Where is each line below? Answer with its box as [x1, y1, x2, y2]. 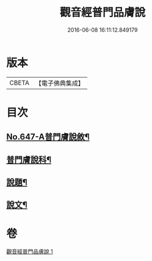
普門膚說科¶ [6, 154, 52, 165]
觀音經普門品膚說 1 [6, 248, 53, 255]
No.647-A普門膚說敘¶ [6, 132, 90, 142]
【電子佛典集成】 [35, 79, 84, 87]
